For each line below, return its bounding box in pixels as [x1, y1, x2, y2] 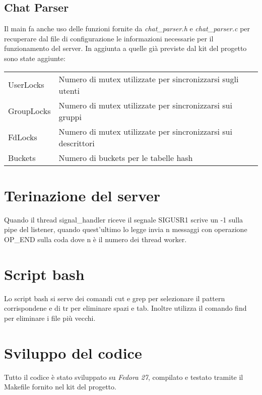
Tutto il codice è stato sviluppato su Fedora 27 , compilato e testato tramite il [4, 371, 243, 382]
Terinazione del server [4, 185, 161, 205]
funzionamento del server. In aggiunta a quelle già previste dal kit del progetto [4, 43, 247, 53]
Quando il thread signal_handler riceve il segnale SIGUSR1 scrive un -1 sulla [4, 214, 243, 224]
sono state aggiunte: [4, 52, 65, 63]
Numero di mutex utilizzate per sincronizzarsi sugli [58, 73, 239, 85]
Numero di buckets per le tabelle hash [58, 151, 193, 163]
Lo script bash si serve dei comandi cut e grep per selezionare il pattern [4, 293, 225, 303]
